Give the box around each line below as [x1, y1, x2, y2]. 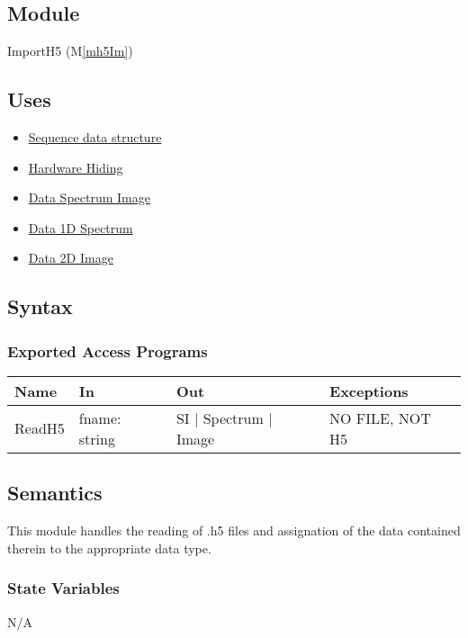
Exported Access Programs [7, 339, 208, 362]
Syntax [7, 292, 73, 320]
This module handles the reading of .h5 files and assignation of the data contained [7, 521, 461, 540]
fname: [78, 407, 121, 428]
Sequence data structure [28, 128, 162, 146]
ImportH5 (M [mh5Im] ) [7, 41, 133, 60]
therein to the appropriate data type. [7, 538, 211, 557]
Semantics [7, 479, 103, 507]
